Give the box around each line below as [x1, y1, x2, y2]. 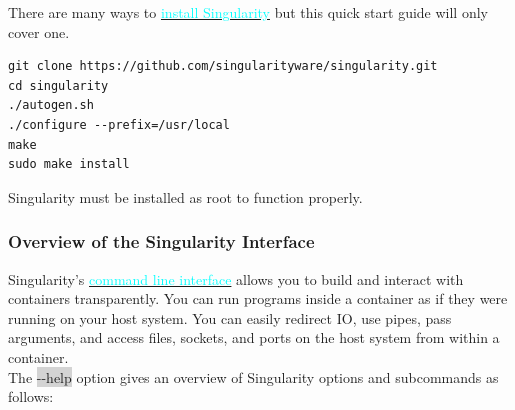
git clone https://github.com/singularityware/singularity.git [8, 59, 438, 74]
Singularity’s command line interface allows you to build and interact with [8, 268, 464, 289]
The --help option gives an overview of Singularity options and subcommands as [8, 366, 499, 387]
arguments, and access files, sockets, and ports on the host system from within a [8, 327, 500, 348]
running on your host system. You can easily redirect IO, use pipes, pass [8, 307, 452, 328]
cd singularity [8, 78, 109, 93]
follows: [8, 386, 54, 407]
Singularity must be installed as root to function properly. [8, 186, 363, 207]
